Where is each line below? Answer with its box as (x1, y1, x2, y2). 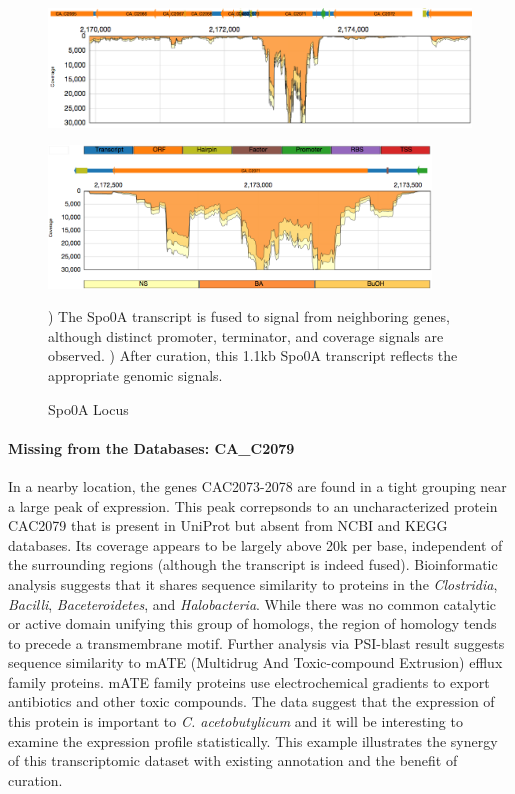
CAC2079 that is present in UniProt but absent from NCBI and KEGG (8, 515, 448, 536)
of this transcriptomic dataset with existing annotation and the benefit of (8, 750, 458, 771)
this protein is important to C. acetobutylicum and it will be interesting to (8, 711, 463, 732)
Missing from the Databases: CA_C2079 (8, 437, 295, 458)
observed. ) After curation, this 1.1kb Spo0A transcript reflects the (48, 345, 458, 366)
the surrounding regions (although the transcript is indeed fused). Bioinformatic (8, 554, 498, 575)
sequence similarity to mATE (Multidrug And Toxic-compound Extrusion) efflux (8, 652, 503, 673)
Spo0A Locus (48, 398, 129, 419)
